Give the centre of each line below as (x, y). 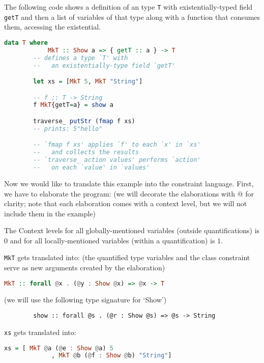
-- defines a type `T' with (81, 58)
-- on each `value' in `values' (92, 168)
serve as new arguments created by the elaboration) (85, 268)
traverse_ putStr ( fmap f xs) (84, 121)
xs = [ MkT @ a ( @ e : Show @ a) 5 (59, 348)
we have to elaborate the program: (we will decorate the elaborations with (120, 193)
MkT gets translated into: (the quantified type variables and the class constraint (127, 257)
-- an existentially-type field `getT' (104, 65)
